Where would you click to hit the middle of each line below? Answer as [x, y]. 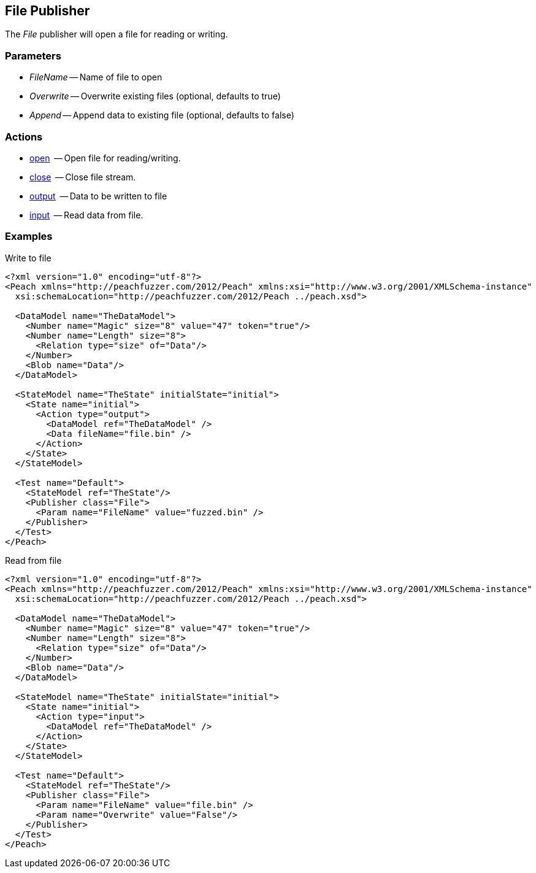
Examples [29, 237]
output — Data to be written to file [98, 196]
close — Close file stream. [83, 177]
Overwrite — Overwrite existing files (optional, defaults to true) [155, 96]
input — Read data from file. [86, 215]
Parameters [33, 56]
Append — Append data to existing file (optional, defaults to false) [162, 115]
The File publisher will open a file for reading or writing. [117, 34]
